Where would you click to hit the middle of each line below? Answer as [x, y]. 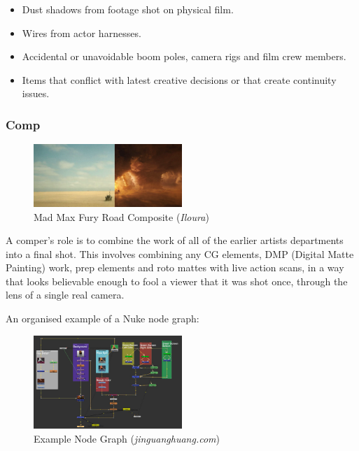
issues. [36, 93]
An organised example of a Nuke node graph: [103, 318]
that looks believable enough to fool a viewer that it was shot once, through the [177, 281]
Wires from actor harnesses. [82, 33]
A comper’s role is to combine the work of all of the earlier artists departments [175, 240]
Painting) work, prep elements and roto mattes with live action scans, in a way [175, 267]
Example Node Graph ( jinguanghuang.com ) [127, 438]
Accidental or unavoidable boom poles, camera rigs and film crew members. [184, 56]
